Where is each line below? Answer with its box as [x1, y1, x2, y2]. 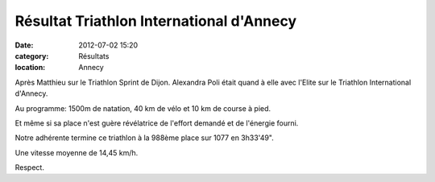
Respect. [14, 163, 44, 172]
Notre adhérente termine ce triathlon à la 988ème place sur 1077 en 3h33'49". [14, 133, 274, 143]
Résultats [78, 51, 110, 60]
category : [14, 51, 49, 60]
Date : [14, 40, 34, 50]
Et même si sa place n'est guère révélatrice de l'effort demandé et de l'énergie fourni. [14, 118, 299, 128]
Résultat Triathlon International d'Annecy [14, 12, 297, 30]
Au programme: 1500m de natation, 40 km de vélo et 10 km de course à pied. [14, 103, 271, 113]
